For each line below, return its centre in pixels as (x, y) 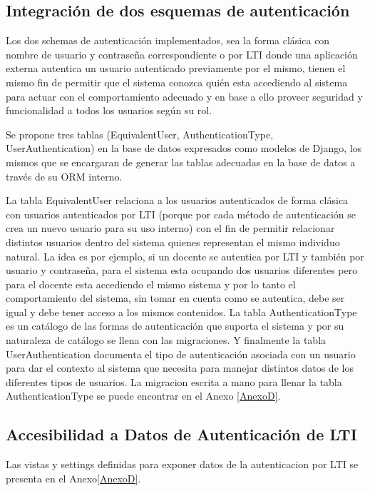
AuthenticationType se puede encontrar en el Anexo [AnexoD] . (143, 396)
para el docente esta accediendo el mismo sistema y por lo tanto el (151, 284)
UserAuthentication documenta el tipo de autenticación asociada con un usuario (181, 354)
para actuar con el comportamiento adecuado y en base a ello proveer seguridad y (184, 96)
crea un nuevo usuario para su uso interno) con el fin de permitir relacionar (170, 228)
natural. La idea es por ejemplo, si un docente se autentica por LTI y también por (185, 256)
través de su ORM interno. (64, 176)
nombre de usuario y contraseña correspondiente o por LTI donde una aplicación (182, 54)
